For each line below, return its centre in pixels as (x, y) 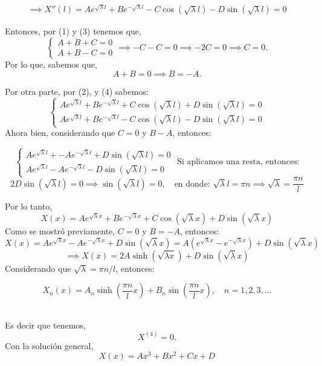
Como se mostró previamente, (60, 230)
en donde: (192, 184)
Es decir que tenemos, (45, 325)
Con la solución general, (49, 345)
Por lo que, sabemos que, (51, 64)
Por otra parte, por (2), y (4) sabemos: (77, 91)
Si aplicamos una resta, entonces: (238, 162)
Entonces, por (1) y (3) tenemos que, (73, 31)
